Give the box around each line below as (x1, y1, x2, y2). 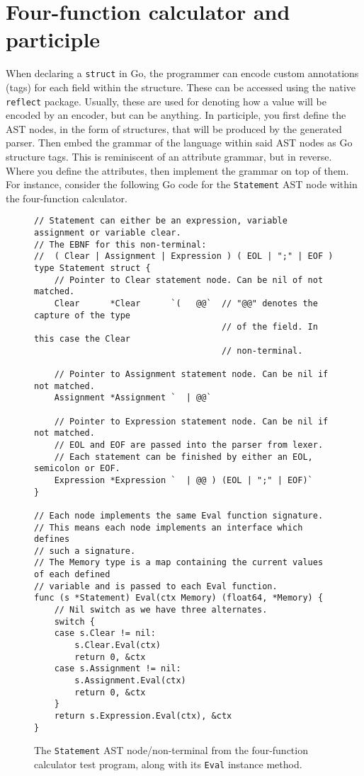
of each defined (34, 569, 110, 580)
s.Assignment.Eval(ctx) (74, 676, 186, 686)
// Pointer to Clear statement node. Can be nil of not (54, 274, 324, 285)
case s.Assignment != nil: (54, 664, 181, 674)
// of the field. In (221, 322, 318, 332)
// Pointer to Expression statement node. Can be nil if (54, 416, 329, 427)
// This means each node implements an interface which (34, 522, 303, 533)
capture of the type (34, 310, 131, 320)
